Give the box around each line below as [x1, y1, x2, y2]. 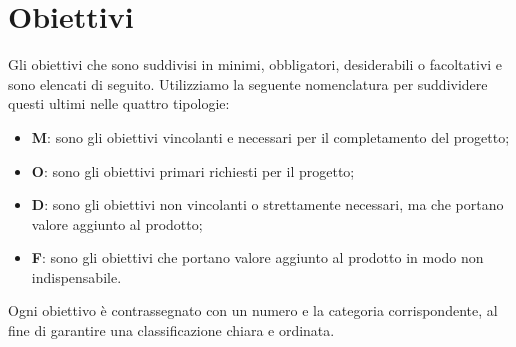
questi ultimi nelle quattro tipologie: [8, 93, 230, 114]
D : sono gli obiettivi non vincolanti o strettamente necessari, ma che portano [31, 194, 504, 215]
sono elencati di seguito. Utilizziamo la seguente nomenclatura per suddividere [8, 73, 488, 94]
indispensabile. [31, 266, 122, 287]
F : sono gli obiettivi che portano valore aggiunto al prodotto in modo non [31, 247, 484, 268]
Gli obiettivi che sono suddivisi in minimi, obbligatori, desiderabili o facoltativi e [8, 54, 503, 75]
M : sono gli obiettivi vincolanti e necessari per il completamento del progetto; [31, 126, 510, 147]
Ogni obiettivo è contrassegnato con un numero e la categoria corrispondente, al [8, 300, 498, 321]
